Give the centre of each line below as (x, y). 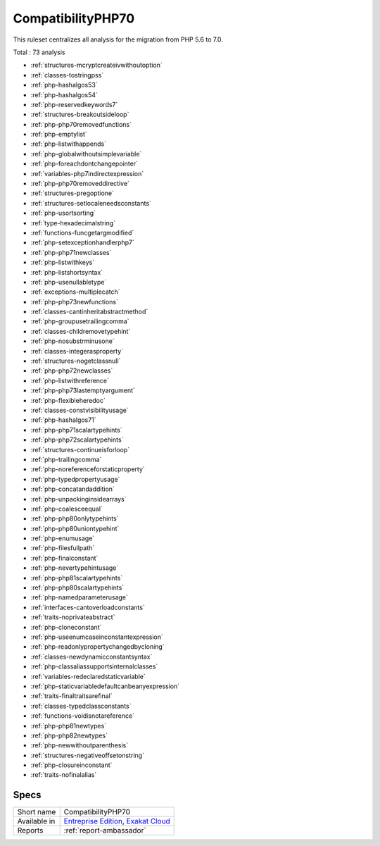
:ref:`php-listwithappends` (69, 144)
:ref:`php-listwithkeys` (63, 262)
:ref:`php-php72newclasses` (72, 371)
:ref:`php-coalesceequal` (67, 509)
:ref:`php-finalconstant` (64, 558)
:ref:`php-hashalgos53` (64, 85)
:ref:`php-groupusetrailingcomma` (80, 321)
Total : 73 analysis (39, 52)
